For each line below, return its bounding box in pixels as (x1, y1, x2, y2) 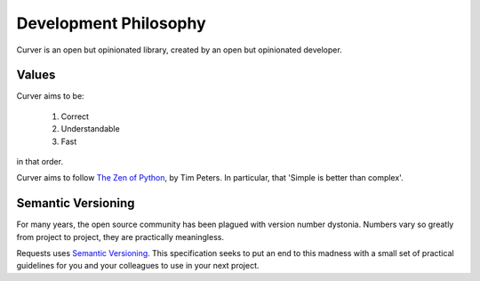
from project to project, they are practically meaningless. (16, 231, 224, 242)
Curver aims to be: (16, 91, 84, 101)
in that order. (16, 157, 64, 167)
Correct (60, 111, 89, 122)
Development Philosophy (16, 13, 206, 33)
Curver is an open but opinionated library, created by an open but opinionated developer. (16, 44, 342, 55)
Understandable (60, 124, 120, 134)
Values (16, 68, 56, 83)
